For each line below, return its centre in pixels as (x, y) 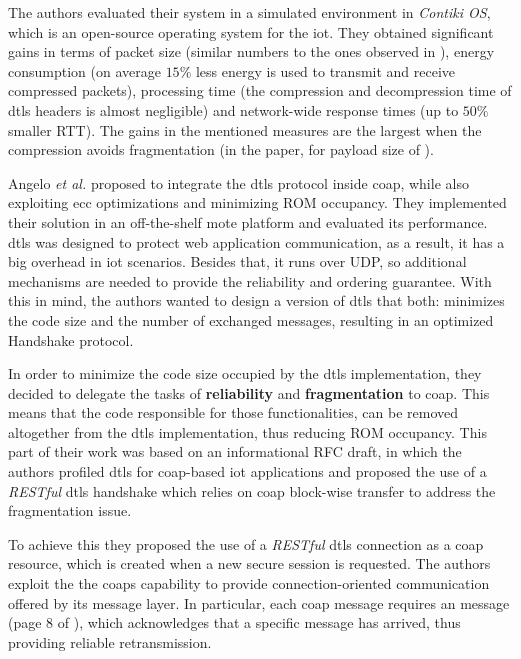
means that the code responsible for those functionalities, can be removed (233, 412)
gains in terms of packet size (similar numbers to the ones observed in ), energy (251, 51)
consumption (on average (84, 70)
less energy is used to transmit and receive (325, 70)
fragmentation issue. (70, 510)
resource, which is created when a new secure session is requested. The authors (249, 563)
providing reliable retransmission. (110, 641)
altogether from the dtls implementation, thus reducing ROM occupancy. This (247, 431)
